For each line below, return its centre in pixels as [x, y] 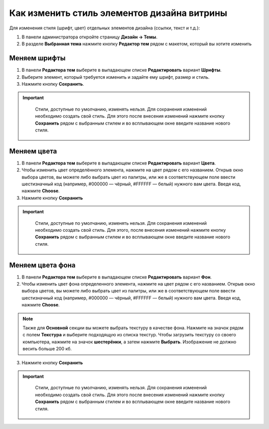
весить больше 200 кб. [47, 349]
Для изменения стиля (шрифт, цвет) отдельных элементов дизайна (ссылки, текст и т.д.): [105, 28]
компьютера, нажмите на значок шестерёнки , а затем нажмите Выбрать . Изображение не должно [130, 342]
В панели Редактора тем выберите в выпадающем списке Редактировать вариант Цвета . [119, 163]
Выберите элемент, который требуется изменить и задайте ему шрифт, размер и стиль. [116, 77]
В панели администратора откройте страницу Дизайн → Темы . [90, 37]
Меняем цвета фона [42, 265]
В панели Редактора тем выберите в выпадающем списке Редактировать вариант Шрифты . [122, 70]
